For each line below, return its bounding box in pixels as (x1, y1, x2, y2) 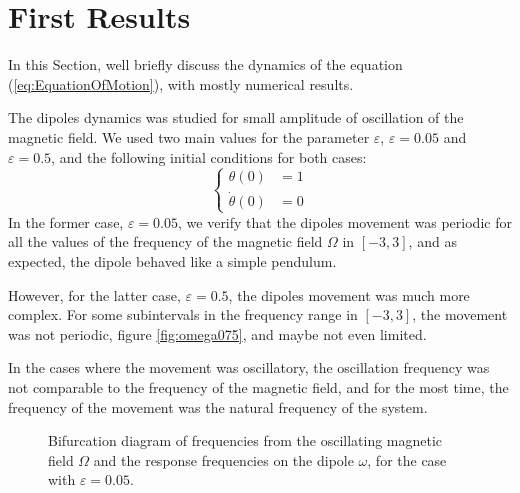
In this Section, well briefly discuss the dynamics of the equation (8, 54, 403, 75)
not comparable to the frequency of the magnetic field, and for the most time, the (8, 377, 509, 398)
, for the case (367, 449, 447, 470)
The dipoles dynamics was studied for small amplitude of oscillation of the (8, 107, 464, 128)
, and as (408, 231, 457, 252)
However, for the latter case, (8, 284, 181, 305)
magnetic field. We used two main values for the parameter (8, 126, 370, 147)
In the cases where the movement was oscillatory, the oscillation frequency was (8, 357, 490, 378)
